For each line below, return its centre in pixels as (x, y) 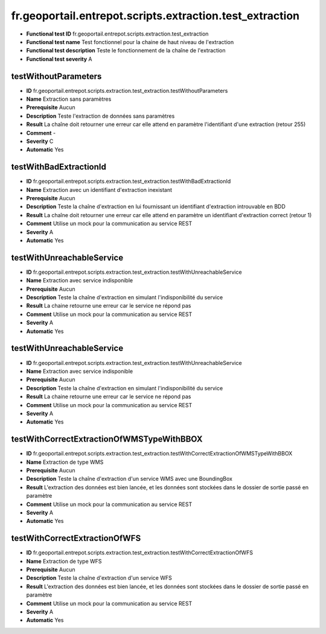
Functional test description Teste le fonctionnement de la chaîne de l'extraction (126, 51)
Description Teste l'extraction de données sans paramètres (101, 116)
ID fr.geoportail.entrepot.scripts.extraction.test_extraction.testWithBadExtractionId (129, 182)
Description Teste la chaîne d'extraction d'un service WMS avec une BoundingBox (129, 479)
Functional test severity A (59, 59)
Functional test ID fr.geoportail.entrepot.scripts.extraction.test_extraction (117, 34)
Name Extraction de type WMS (65, 462)
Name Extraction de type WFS (64, 561)
